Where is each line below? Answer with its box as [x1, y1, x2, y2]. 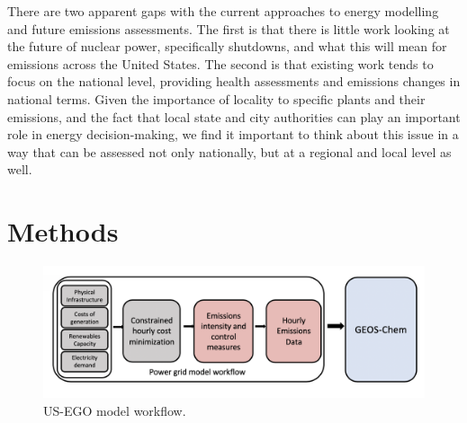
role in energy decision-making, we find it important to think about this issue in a [7, 125, 459, 144]
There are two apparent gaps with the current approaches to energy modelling [7, 2, 439, 20]
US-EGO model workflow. [43, 401, 186, 420]
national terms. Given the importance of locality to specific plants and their [7, 89, 426, 108]
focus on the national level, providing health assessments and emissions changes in [7, 72, 461, 91]
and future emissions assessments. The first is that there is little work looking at [7, 19, 450, 38]
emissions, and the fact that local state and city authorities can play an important [7, 107, 461, 126]
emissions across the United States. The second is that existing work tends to [7, 54, 434, 73]
